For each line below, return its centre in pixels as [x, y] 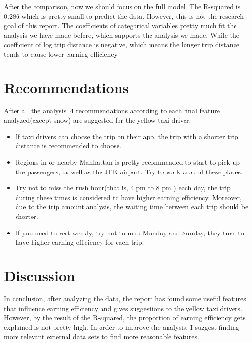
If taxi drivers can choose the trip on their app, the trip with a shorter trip [127, 136]
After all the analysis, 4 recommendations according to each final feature [112, 110]
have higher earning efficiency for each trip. [80, 242]
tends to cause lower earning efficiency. [61, 54]
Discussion [40, 275]
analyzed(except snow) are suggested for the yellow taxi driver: [98, 120]
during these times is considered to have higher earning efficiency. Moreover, [128, 197]
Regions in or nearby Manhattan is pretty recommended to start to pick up [128, 162]
